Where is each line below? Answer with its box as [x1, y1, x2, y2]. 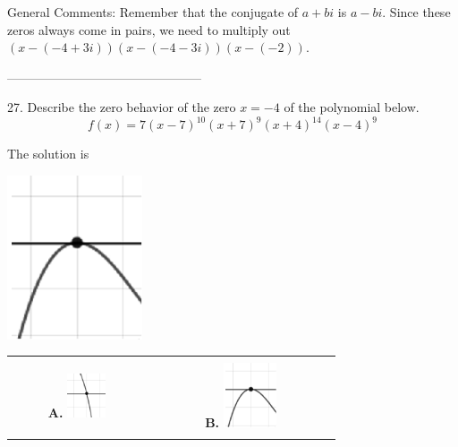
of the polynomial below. [284, 98, 420, 116]
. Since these [382, 3, 451, 21]
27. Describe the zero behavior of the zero [7, 98, 236, 116]
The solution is [7, 144, 89, 163]
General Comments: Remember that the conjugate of [7, 3, 299, 21]
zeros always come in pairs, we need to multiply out [7, 20, 291, 39]
